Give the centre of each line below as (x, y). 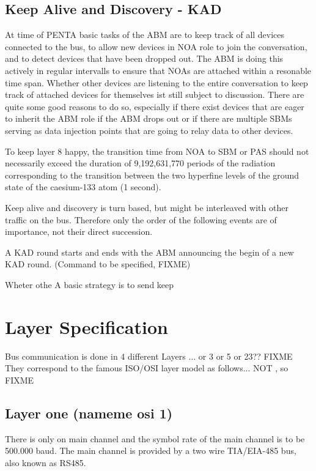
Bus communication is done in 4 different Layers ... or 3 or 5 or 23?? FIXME (149, 356)
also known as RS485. (46, 462)
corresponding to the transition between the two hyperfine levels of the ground (152, 175)
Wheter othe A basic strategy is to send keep (90, 284)
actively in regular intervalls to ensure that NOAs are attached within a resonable (158, 70)
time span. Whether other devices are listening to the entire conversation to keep (156, 82)
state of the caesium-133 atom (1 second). (83, 187)
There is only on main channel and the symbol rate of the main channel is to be (155, 438)
